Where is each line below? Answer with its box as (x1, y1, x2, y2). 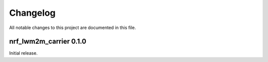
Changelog (9, 7, 56, 18)
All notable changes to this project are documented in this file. (9, 25, 136, 31)
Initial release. (9, 50, 38, 56)
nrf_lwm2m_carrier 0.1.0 (9, 37, 87, 46)
